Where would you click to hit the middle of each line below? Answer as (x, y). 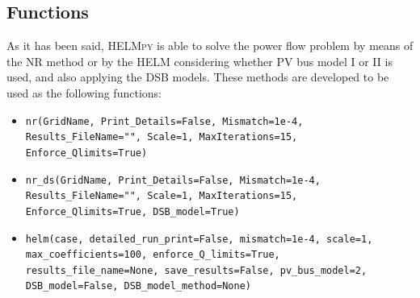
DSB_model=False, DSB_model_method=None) (138, 286)
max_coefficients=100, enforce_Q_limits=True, (153, 255)
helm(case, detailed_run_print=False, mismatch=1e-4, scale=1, (199, 239)
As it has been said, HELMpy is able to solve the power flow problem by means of (210, 46)
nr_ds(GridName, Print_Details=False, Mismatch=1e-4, (173, 180)
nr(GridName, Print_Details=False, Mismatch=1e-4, (164, 121)
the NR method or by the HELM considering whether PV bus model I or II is (199, 61)
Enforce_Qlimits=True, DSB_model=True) (132, 211)
